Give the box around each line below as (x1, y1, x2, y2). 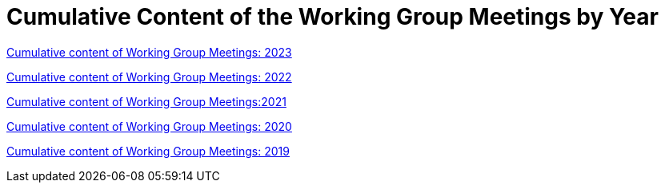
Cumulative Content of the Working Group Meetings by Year (6, 3, 659, 30)
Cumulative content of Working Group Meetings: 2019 (6, 144, 290, 158)
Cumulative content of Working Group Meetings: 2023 (6, 45, 292, 59)
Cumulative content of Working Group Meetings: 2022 (6, 69, 292, 84)
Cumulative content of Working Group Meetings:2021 (6, 94, 286, 108)
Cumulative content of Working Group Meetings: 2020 (6, 119, 292, 133)
